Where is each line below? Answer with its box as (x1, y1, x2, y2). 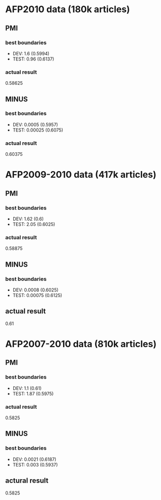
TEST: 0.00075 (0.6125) (12, 292, 62, 298)
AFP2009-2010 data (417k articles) (5, 169, 156, 181)
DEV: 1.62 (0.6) (12, 216, 44, 222)
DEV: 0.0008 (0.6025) (12, 287, 59, 293)
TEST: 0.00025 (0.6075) (12, 127, 63, 133)
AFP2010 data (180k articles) (5, 4, 131, 15)
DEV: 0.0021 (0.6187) (12, 456, 57, 462)
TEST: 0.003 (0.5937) (12, 461, 58, 468)
